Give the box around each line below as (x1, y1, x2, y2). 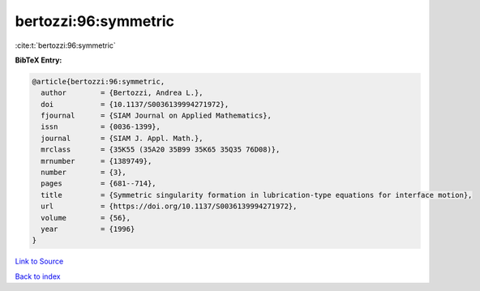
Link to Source (15, 256, 64, 267)
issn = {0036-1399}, (41, 122, 161, 131)
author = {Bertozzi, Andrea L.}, (41, 88, 204, 97)
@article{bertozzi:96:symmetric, (32, 77, 165, 86)
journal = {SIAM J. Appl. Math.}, (41, 134, 204, 143)
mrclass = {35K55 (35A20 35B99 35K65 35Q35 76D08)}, (41, 145, 281, 154)
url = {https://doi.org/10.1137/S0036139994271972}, (41, 202, 298, 211)
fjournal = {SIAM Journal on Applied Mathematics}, (41, 111, 272, 121)
